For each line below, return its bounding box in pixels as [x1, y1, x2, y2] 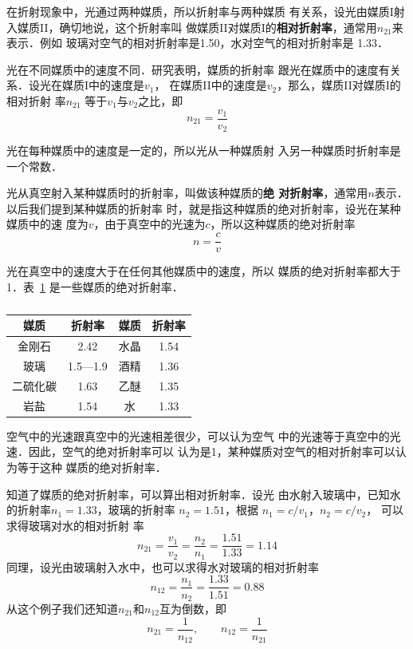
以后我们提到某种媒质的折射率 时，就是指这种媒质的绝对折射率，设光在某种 [6, 200, 401, 216]
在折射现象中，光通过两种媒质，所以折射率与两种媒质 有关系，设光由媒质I [6, 3, 394, 19]
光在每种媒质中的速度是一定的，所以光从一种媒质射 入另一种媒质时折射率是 [6, 142, 401, 159]
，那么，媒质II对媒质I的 [277, 77, 401, 93]
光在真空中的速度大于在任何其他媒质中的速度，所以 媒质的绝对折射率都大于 [6, 263, 401, 279]
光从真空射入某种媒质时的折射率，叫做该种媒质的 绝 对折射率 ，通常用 [6, 184, 368, 201]
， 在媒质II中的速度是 [154, 77, 267, 93]
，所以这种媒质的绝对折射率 [210, 216, 356, 232]
